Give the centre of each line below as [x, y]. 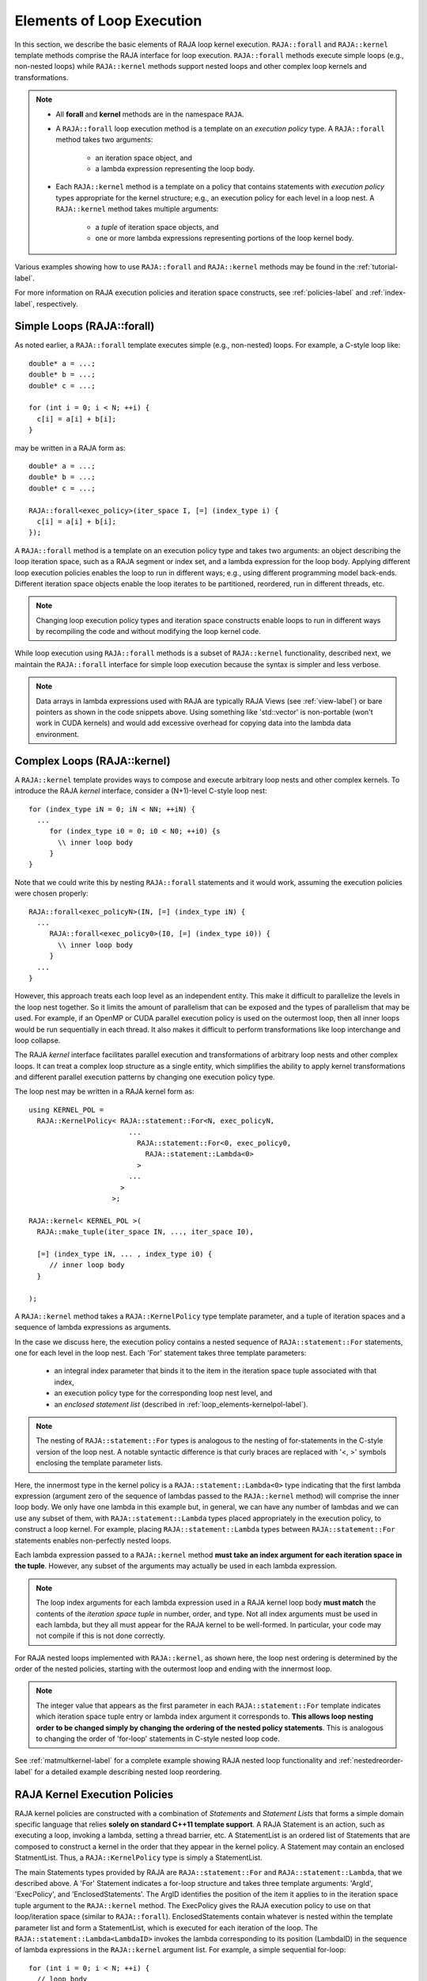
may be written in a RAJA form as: [70, 448]
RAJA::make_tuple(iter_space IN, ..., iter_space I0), [145, 1232]
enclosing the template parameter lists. [99, 1463]
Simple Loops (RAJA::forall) [85, 326]
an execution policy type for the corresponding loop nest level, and [163, 1393]
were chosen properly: [51, 893]
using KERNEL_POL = [66, 1110]
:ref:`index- [388, 292]
